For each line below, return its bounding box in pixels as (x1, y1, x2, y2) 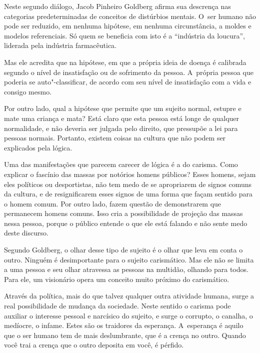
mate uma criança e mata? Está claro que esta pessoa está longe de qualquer (4, 112, 239, 123)
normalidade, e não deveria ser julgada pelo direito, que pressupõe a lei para (4, 122, 238, 133)
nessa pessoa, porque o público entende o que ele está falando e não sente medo (4, 217, 247, 228)
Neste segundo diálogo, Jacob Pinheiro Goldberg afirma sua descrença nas (4, 1, 231, 11)
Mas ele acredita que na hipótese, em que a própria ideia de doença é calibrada (4, 56, 246, 67)
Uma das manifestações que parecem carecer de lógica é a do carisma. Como (4, 159, 238, 169)
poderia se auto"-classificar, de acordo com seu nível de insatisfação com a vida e (4, 76, 251, 87)
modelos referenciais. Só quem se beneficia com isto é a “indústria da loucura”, (4, 30, 245, 40)
